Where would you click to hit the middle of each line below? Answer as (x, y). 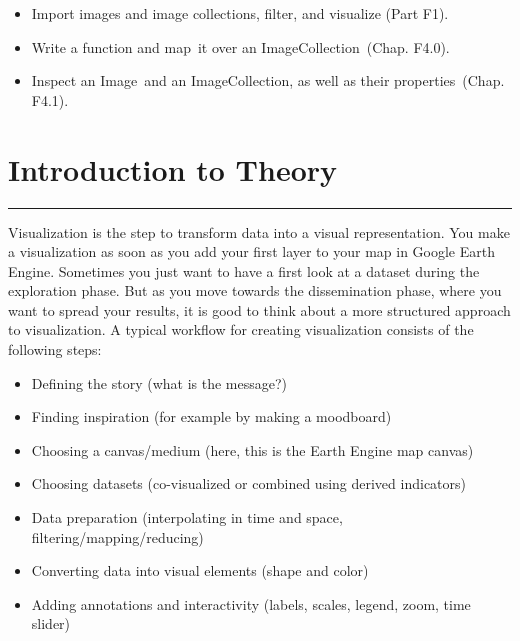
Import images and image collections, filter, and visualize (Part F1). (240, 13)
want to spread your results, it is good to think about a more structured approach (259, 309)
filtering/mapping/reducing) (117, 536)
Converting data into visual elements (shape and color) (200, 570)
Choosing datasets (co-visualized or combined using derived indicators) (248, 483)
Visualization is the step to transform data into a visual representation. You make (259, 231)
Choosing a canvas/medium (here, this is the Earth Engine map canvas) (252, 449)
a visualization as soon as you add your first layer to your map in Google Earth (252, 251)
